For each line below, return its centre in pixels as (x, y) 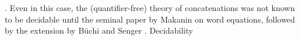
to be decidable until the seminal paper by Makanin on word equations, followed (150, 19)
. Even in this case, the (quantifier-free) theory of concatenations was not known (150, 8)
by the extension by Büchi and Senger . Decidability (99, 30)
